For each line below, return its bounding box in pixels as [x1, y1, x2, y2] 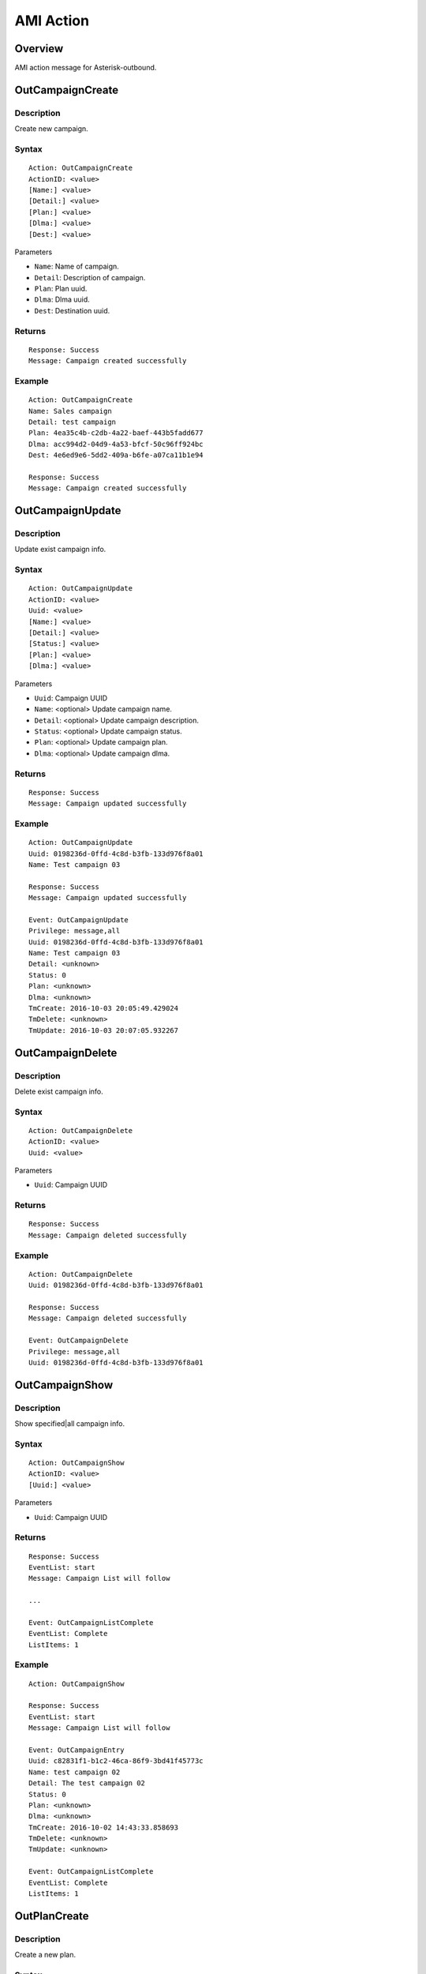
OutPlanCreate [14, 1909, 90, 1923]
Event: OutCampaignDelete [28, 1336, 129, 1345]
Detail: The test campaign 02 [28, 1779, 146, 1788]
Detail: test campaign [28, 417, 117, 426]
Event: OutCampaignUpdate [28, 915, 129, 924]
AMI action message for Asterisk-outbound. [14, 63, 157, 73]
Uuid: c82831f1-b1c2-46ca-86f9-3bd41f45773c [28, 1757, 204, 1766]
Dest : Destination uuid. [34, 306, 110, 315]
